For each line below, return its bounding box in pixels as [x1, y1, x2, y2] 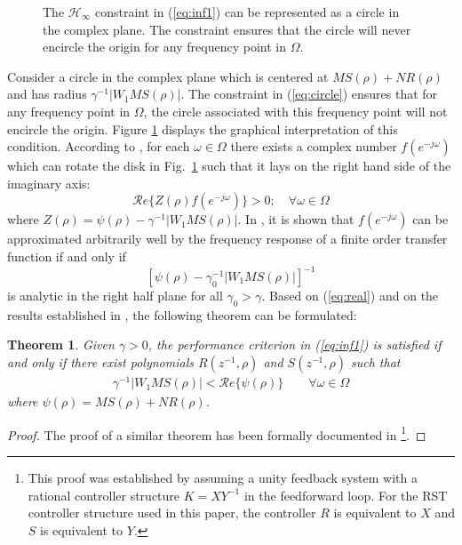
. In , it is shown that [237, 210, 354, 228]
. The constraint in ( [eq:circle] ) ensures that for [180, 84, 438, 103]
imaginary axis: [7, 173, 91, 192]
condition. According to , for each [7, 137, 190, 156]
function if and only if [7, 246, 126, 265]
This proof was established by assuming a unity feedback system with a [28, 468, 418, 486]
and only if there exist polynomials [7, 353, 194, 372]
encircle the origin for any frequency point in [43, 37, 286, 56]
